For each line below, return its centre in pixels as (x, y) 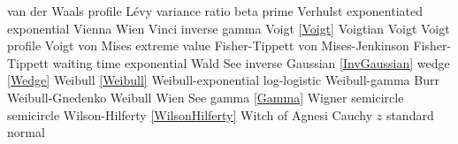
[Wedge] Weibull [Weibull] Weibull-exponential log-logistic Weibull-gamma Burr (223, 80)
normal (26, 132)
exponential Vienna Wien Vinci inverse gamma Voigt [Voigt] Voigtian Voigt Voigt (229, 28)
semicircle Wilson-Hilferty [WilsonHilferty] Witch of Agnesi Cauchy (190, 114)
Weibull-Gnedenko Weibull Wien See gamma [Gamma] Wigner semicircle (206, 97)
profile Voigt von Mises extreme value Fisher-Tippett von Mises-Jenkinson (208, 45)
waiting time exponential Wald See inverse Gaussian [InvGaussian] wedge (251, 62)
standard (410, 114)
